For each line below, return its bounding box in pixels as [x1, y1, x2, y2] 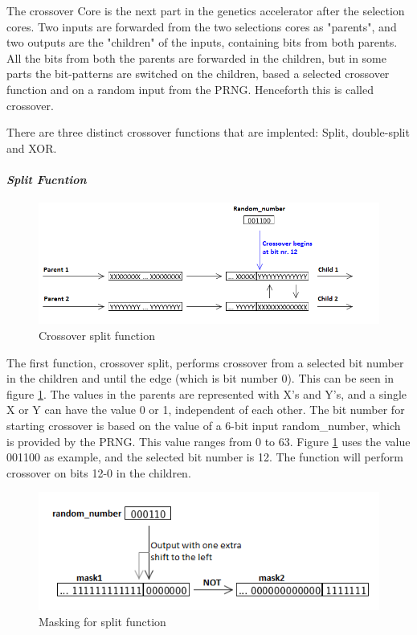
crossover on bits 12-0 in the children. [6, 464, 191, 481]
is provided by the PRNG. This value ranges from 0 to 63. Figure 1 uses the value [6, 432, 411, 449]
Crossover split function [39, 327, 155, 343]
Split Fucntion [6, 170, 87, 187]
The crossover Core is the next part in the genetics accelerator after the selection [6, 2, 405, 18]
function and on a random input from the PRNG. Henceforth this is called [6, 80, 374, 97]
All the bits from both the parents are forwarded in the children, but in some [6, 49, 386, 66]
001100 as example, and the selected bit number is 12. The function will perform [6, 449, 403, 465]
